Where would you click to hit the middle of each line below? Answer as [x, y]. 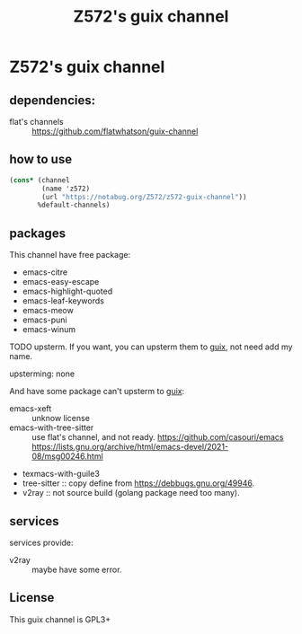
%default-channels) [74, 205]
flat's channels [37, 122]
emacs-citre [45, 272]
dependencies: [53, 100]
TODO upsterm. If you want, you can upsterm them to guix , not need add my [151, 347]
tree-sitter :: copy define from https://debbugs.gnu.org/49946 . [138, 483]
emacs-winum [49, 330]
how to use [41, 159]
